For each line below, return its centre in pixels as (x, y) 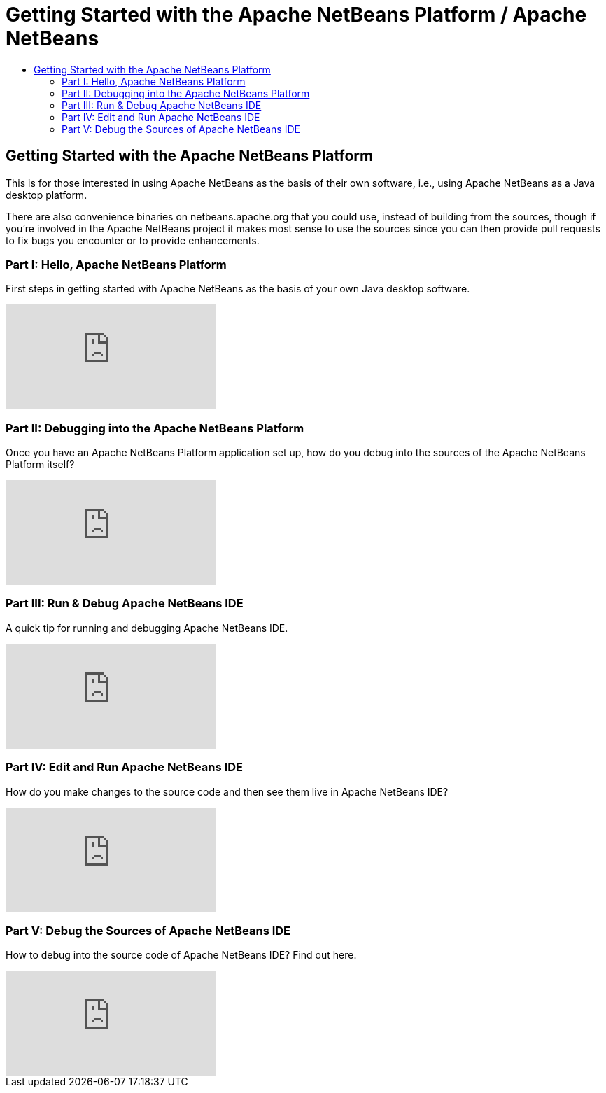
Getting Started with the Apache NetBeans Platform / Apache (296, 15)
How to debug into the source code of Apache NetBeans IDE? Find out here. (181, 955)
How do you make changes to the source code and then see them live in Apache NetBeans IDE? (227, 791)
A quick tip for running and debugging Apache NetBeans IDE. (147, 628)
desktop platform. (47, 195)
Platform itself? (40, 465)
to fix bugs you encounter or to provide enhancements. (133, 240)
